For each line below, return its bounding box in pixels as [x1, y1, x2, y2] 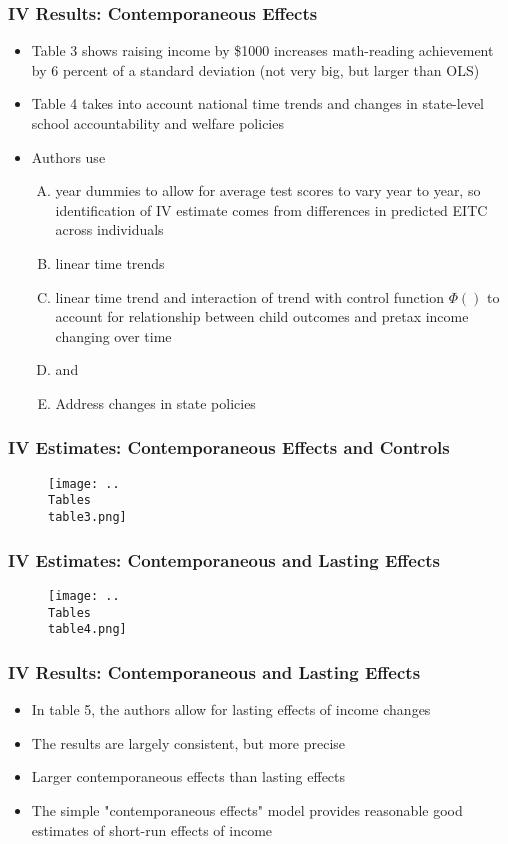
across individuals [55, 219, 164, 240]
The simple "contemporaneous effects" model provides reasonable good [31, 799, 463, 820]
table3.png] [48, 510, 127, 525]
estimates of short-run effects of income [31, 819, 273, 840]
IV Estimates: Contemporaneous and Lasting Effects [8, 547, 440, 572]
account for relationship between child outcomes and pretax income [55, 306, 469, 327]
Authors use [31, 146, 106, 167]
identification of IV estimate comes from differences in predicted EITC [55, 199, 488, 220]
